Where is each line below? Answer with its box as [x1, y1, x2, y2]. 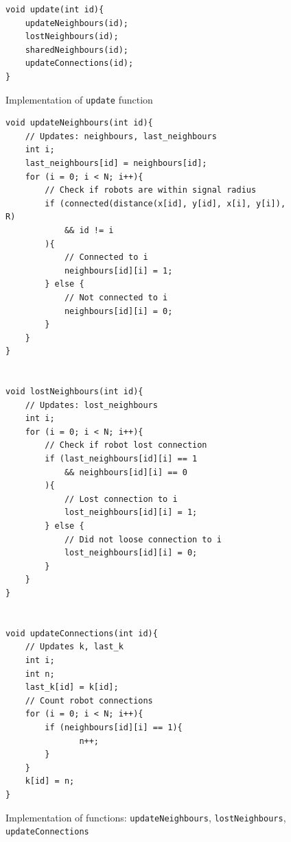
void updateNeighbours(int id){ [5, 118, 153, 128]
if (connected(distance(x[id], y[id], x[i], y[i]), [45, 198, 286, 208]
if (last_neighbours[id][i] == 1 [45, 454, 198, 464]
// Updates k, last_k [25, 642, 124, 652]
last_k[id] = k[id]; [25, 682, 119, 693]
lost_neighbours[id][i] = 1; [64, 507, 198, 518]
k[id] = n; [25, 776, 75, 786]
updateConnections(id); [25, 58, 134, 69]
